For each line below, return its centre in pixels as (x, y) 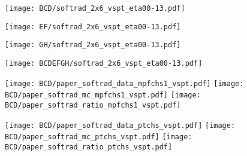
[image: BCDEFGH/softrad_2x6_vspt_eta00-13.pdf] (104, 63)
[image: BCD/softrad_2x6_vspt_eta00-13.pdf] (95, 8)
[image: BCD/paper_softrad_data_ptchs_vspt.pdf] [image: (120, 125)
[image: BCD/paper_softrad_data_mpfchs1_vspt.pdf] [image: (124, 83)
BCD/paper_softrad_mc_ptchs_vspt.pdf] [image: (99, 137)
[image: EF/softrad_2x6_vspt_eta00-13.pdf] (93, 27)
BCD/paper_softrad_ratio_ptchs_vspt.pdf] (89, 147)
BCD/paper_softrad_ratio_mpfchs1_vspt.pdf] (93, 105)
